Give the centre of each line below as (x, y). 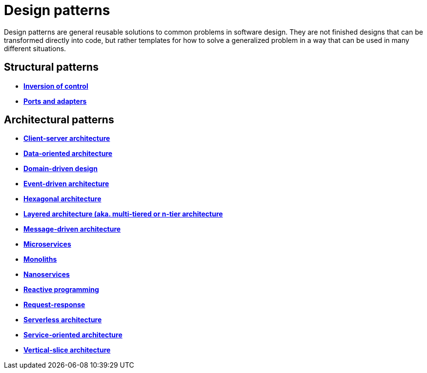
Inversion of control (56, 86)
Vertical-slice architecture (67, 350)
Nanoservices (47, 275)
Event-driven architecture (66, 184)
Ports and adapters (55, 101)
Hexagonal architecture (62, 199)
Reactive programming (61, 290)
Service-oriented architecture (73, 335)
